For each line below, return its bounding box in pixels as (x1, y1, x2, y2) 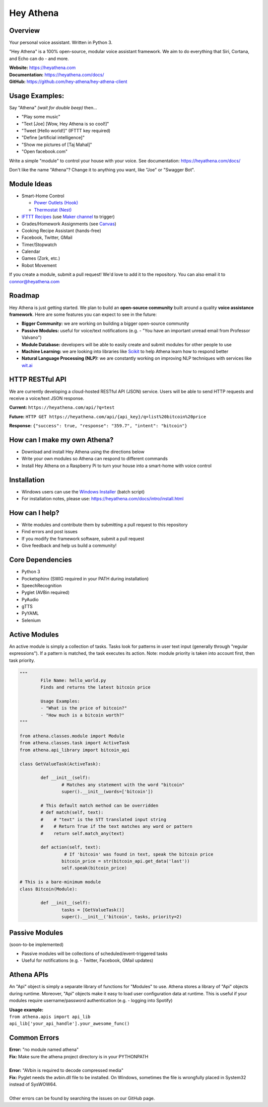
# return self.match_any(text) (40, 830, 125, 836)
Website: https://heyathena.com (9, 65, 76, 71)
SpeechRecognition (21, 582, 62, 588)
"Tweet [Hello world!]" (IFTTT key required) (21, 128, 111, 134)
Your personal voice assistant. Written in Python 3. (9, 40, 113, 46)
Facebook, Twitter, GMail (21, 235, 73, 240)
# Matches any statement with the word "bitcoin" (61, 782, 185, 788)
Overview (9, 26, 40, 35)
